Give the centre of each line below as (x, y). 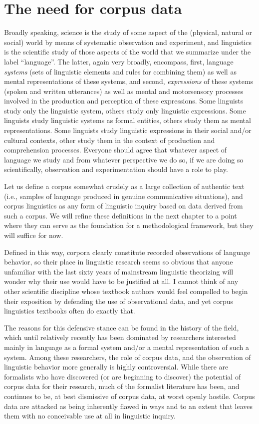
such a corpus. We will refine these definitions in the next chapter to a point (121, 215)
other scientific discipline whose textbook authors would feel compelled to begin (126, 291)
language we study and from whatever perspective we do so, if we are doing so (124, 159)
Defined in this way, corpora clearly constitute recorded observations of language (127, 252)
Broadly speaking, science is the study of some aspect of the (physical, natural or (128, 32)
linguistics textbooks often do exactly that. (70, 311)
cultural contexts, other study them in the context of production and (110, 140)
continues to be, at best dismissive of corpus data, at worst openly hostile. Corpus (129, 396)
